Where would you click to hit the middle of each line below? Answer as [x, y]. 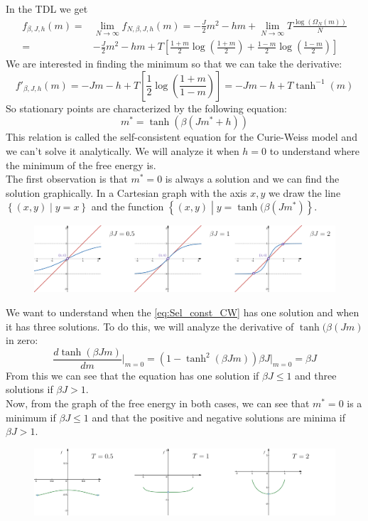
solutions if [29, 389]
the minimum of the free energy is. [81, 165]
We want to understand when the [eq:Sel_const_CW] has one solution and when [183, 312]
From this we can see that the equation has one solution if [132, 375]
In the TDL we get [47, 9]
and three [316, 375]
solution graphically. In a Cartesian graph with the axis [126, 192]
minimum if [31, 417]
